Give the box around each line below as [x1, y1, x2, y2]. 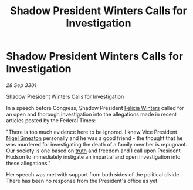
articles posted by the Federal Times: [6, 116, 96, 124]
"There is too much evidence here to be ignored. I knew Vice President [6, 128, 178, 135]
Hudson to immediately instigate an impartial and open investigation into [6, 153, 181, 160]
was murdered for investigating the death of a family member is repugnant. [6, 141, 188, 148]
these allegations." [6, 159, 51, 166]
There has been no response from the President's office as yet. [6, 177, 160, 184]
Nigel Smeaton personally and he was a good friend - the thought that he [6, 134, 183, 142]
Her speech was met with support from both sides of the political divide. [6, 171, 181, 178]
